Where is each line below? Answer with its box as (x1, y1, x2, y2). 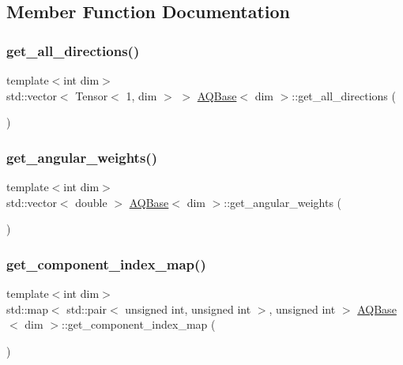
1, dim (126, 87, 157, 103)
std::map (6, 300, 48, 317)
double (75, 194, 107, 210)
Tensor (75, 87, 108, 103)
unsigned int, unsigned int (125, 300, 251, 317)
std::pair (66, 300, 107, 317)
